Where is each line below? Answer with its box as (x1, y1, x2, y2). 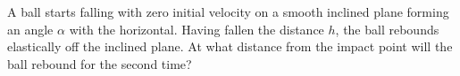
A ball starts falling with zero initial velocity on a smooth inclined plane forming (7, 3, 449, 20)
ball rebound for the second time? (7, 54, 192, 72)
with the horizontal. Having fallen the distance (69, 19, 324, 38)
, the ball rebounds (335, 19, 439, 38)
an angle (7, 19, 54, 38)
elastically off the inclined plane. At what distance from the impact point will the (7, 37, 453, 56)
